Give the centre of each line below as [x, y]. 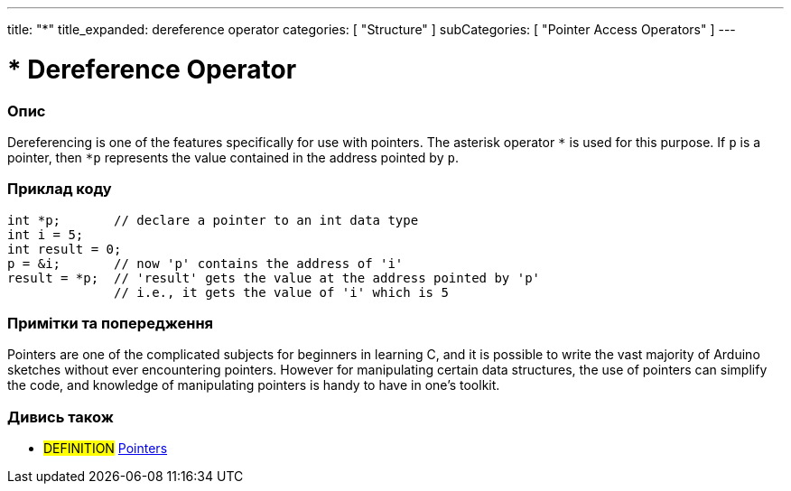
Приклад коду [60, 189]
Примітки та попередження [111, 323]
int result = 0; [65, 249]
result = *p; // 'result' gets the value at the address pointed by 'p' [274, 278]
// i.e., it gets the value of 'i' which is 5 [281, 292]
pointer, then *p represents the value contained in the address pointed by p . [233, 157]
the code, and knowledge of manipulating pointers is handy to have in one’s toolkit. [254, 385]
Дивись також [60, 417]
